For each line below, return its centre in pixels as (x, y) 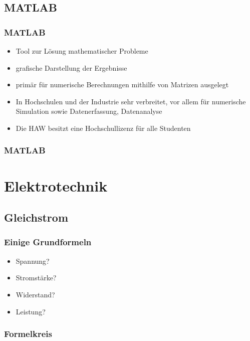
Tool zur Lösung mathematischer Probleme (82, 51)
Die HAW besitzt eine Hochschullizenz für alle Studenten (103, 128)
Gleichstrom (36, 217)
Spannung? (33, 261)
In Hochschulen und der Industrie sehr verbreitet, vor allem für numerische (131, 101)
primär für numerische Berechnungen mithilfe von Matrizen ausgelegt (122, 84)
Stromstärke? (36, 278)
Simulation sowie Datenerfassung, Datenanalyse (89, 111)
